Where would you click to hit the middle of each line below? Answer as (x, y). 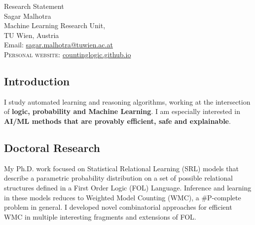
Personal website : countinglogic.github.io (68, 54)
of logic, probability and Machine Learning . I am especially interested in (122, 111)
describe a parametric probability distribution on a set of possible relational (118, 178)
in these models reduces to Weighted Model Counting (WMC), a (102, 197)
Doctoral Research (52, 147)
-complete (226, 197)
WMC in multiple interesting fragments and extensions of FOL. (100, 216)
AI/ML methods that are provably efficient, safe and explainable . (117, 121)
